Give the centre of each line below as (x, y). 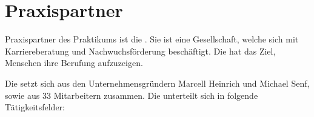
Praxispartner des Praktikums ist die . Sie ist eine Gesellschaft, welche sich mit (152, 39)
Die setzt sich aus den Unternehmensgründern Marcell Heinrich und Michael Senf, (157, 83)
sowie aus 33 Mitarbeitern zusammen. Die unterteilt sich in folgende (132, 95)
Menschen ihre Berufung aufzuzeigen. (74, 63)
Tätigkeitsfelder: (35, 107)
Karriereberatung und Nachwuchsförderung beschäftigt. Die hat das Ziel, (140, 51)
